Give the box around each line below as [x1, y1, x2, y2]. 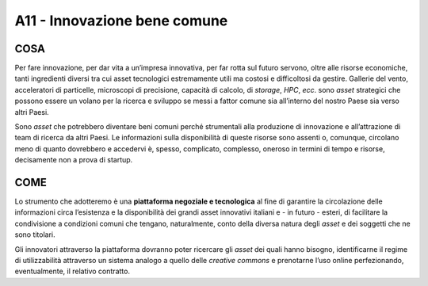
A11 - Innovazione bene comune [14, 12, 228, 29]
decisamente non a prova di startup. [14, 155, 133, 165]
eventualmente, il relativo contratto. [14, 266, 131, 276]
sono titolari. [14, 230, 55, 239]
